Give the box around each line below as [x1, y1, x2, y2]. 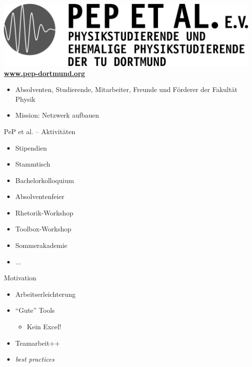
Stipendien [15, 142, 47, 153]
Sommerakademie [15, 240, 67, 250]
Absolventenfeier [15, 191, 64, 201]
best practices [15, 354, 55, 364]
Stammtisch [15, 159, 50, 169]
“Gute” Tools [15, 305, 55, 315]
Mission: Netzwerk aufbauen [15, 110, 99, 120]
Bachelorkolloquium [15, 175, 74, 185]
